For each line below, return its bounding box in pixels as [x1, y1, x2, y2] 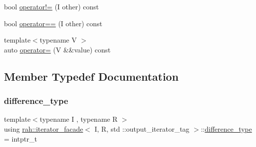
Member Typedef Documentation [4, 68, 179, 84]
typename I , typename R [40, 114, 118, 124]
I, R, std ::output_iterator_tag [95, 123, 190, 134]
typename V [40, 35, 77, 45]
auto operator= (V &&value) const [4, 44, 111, 54]
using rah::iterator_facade [4, 123, 83, 134]
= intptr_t [4, 133, 37, 144]
